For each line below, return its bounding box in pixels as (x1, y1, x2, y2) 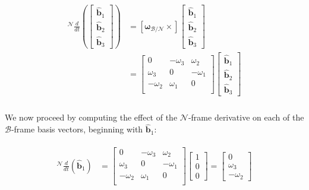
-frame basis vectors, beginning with (11, 123, 143, 135)
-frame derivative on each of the (188, 111, 304, 123)
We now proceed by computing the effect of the (5, 111, 178, 123)
